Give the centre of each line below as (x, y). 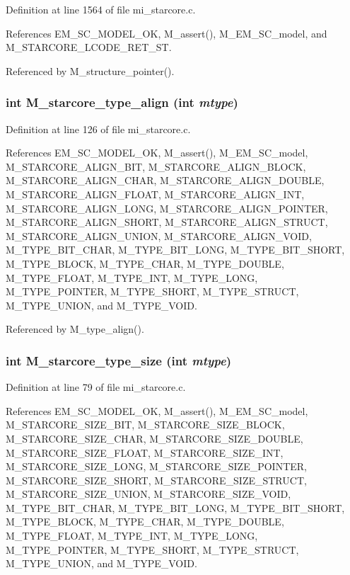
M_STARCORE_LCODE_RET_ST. (89, 47)
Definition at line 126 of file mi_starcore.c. (98, 129)
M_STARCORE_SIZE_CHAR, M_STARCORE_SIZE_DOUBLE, (154, 438)
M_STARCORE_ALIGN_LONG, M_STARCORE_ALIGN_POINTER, (167, 208)
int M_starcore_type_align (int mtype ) (122, 102)
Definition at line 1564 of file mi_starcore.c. (101, 9)
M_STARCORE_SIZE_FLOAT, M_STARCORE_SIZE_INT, (145, 452)
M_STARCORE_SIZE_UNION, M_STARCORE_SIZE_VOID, (148, 494)
